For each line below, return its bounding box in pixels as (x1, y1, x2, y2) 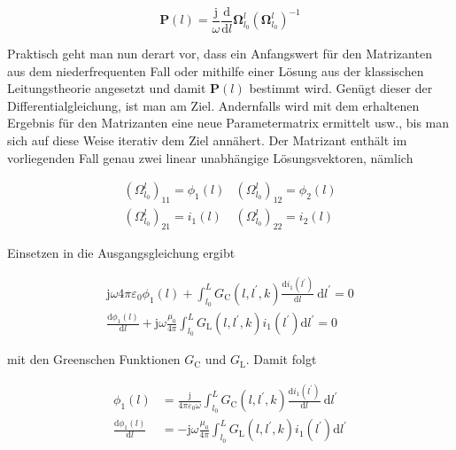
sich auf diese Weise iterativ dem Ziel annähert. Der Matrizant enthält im (7, 131, 407, 150)
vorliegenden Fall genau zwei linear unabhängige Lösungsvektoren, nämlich (7, 148, 413, 167)
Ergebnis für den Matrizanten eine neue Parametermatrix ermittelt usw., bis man (7, 113, 450, 132)
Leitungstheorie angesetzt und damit (7, 79, 206, 97)
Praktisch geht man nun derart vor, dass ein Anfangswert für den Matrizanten (7, 44, 432, 63)
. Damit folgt (245, 350, 317, 369)
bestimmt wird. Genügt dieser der (249, 79, 433, 97)
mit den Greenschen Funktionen (7, 350, 181, 369)
